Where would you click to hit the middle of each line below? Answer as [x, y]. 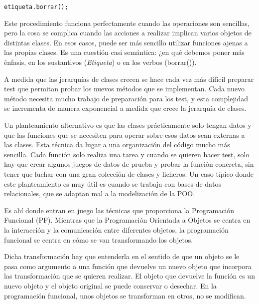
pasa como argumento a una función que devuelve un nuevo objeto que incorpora [128, 266]
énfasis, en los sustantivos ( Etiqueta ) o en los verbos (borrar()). [100, 62]
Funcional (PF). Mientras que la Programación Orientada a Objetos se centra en [127, 220]
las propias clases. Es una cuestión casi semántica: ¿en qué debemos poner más [124, 52]
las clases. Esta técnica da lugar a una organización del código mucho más [117, 145]
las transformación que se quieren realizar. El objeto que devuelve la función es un [129, 276]
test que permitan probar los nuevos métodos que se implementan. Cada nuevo [125, 89]
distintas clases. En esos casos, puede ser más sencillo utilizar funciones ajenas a [126, 42]
